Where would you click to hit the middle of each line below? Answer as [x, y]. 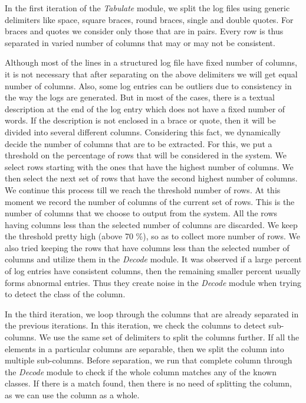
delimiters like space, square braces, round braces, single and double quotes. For [149, 19]
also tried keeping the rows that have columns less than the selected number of [147, 247]
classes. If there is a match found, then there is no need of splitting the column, [149, 383]
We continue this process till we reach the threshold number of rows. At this [143, 189]
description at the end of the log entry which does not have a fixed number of [145, 108]
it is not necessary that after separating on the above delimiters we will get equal [151, 74]
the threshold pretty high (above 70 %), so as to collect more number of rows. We [152, 236]
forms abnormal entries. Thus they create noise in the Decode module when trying [153, 282]
